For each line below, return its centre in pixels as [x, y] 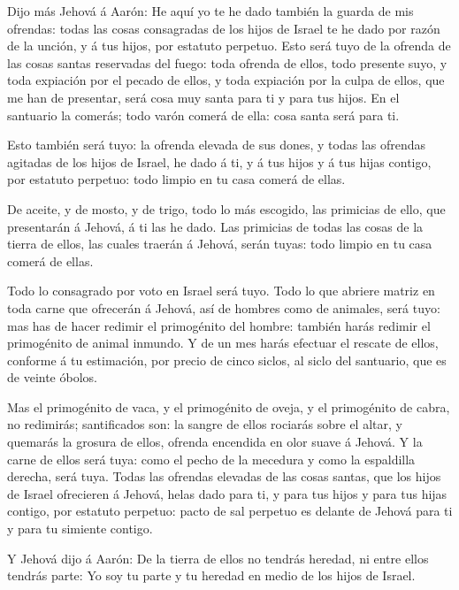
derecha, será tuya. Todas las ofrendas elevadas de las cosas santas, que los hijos [224, 476]
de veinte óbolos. [52, 377]
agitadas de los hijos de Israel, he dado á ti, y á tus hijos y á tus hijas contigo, [219, 161]
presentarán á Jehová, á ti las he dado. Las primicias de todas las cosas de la [215, 226]
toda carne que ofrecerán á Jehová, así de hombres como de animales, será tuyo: [224, 307]
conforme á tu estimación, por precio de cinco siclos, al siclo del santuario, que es [227, 360]
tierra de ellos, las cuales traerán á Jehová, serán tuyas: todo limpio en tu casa [220, 244]
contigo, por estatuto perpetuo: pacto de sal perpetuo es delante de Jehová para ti [230, 511]
